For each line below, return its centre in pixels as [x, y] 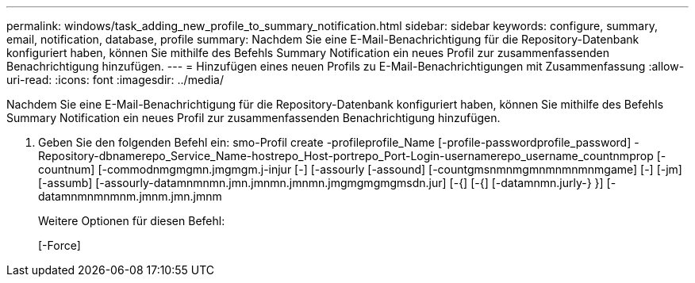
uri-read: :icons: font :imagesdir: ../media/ [115, 80]
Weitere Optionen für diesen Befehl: [132, 221]
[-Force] [60, 245]
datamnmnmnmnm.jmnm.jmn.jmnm [130, 196]
